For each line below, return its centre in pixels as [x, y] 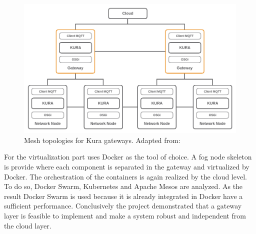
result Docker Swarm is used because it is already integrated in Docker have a [123, 196]
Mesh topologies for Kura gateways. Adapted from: [102, 140]
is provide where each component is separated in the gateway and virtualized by [127, 167]
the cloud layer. [28, 225]
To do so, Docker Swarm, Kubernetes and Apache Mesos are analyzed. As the [123, 186]
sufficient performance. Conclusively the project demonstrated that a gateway [123, 206]
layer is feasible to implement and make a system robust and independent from [125, 215]
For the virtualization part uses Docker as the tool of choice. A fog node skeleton [128, 157]
